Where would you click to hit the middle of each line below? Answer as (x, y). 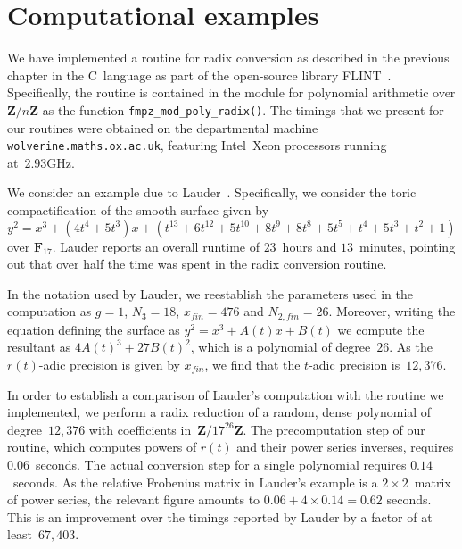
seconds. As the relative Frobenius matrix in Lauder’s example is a (195, 482)
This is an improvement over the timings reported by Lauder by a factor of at (220, 516)
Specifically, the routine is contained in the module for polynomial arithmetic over (231, 92)
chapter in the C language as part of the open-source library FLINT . (199, 75)
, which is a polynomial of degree (280, 347)
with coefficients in (140, 429)
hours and (309, 246)
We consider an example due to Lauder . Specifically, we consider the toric (212, 192)
